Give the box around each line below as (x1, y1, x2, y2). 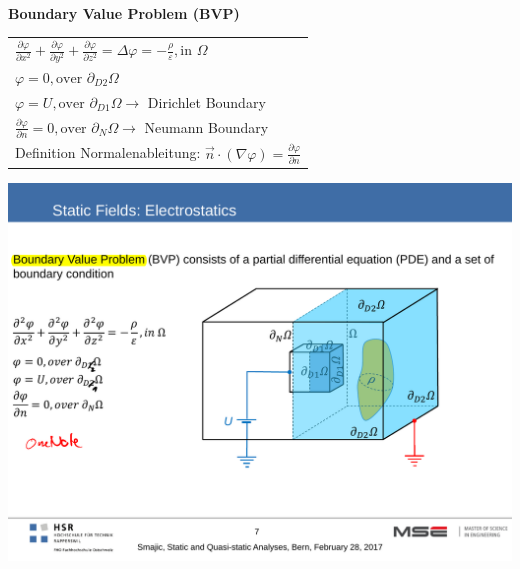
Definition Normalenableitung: (15, 142, 201, 163)
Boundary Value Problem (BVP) (8, 2, 240, 23)
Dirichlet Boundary (147, 91, 266, 112)
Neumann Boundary (144, 116, 269, 137)
